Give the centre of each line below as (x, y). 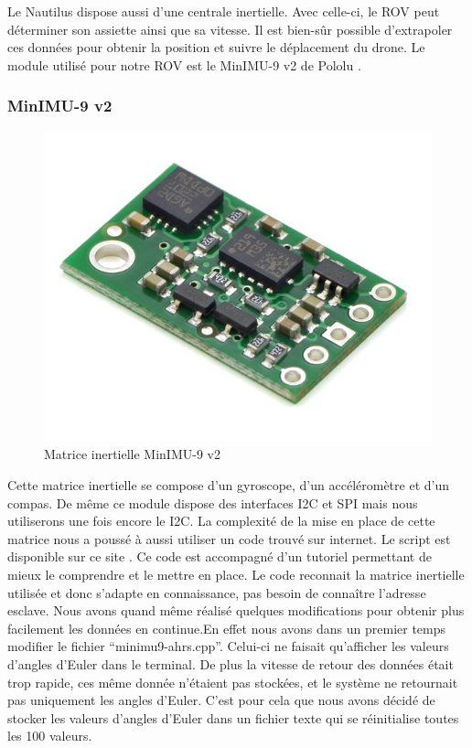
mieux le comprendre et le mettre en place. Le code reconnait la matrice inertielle (236, 574)
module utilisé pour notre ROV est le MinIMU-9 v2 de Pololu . (184, 64)
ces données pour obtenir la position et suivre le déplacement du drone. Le (216, 47)
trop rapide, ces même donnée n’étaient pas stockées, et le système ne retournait (233, 682)
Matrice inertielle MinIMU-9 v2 (132, 454)
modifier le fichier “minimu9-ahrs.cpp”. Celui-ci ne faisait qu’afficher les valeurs (228, 646)
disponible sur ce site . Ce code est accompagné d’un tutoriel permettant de (220, 556)
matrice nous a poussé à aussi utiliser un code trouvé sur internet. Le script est (229, 538)
